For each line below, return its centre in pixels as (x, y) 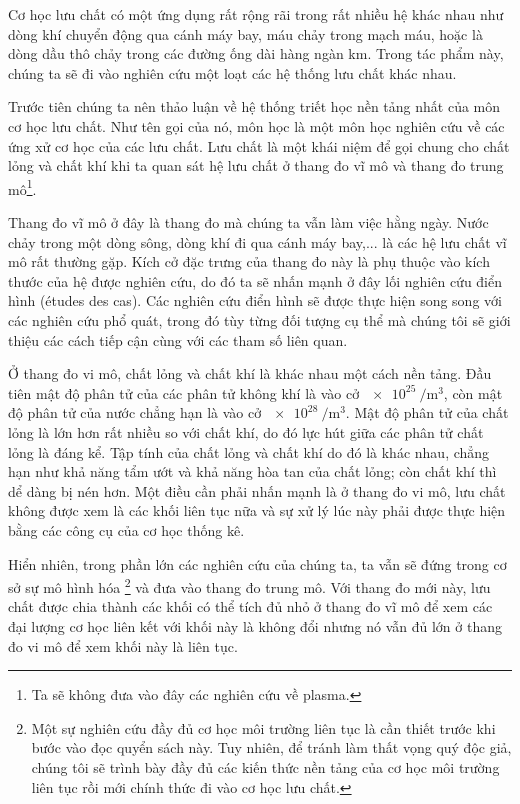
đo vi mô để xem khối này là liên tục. (123, 645)
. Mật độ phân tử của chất (427, 412)
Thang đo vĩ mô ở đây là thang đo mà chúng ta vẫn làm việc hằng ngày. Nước (248, 222)
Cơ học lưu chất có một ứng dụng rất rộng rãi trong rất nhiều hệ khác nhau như (256, 14)
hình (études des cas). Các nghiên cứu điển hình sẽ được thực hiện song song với (255, 300)
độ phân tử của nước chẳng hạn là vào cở (135, 412)
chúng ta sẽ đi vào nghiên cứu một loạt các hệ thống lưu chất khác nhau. (232, 72)
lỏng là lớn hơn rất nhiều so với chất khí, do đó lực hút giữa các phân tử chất (246, 431)
